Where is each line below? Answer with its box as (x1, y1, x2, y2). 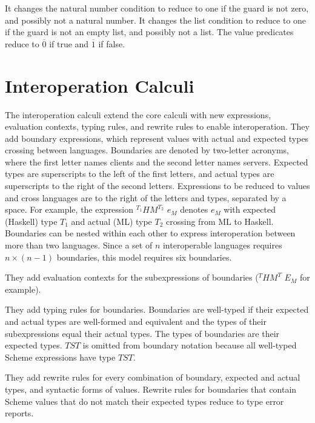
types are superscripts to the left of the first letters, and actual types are (5, 167, 274, 180)
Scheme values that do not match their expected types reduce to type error (5, 395, 284, 407)
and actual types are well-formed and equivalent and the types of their (5, 315, 267, 327)
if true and (49, 37, 89, 50)
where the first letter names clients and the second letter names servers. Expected (5, 155, 308, 168)
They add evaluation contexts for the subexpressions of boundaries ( (5, 271, 259, 284)
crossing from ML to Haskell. (166, 215, 274, 227)
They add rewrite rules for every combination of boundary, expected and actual (5, 371, 300, 384)
